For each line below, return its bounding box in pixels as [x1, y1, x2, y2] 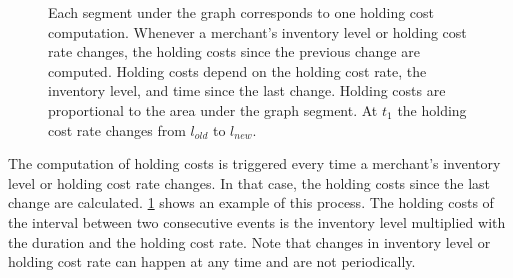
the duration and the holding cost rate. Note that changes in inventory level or [8, 231, 491, 252]
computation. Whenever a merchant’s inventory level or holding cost [48, 21, 467, 42]
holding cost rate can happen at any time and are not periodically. [8, 251, 416, 272]
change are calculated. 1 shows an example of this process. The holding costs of [8, 192, 494, 213]
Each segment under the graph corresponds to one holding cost [48, 2, 435, 22]
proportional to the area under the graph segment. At [48, 99, 378, 120]
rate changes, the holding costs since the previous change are [48, 41, 420, 62]
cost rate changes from [48, 119, 186, 140]
